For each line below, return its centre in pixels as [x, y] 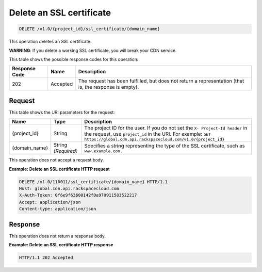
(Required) [65, 151]
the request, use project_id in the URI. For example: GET [147, 134]
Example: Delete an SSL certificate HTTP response [61, 245]
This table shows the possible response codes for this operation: [74, 59]
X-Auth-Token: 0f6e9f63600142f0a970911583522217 [78, 195]
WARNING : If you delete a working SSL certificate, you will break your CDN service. [93, 50]
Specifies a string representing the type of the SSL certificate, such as [164, 145]
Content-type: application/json [58, 209]
